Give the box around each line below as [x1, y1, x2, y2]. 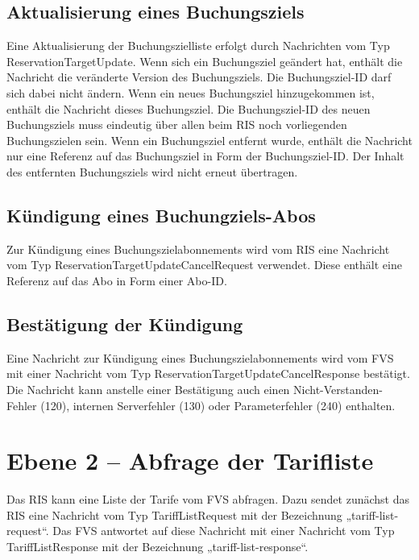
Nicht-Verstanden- [293, 380, 383, 397]
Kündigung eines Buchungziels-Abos [6, 202, 316, 227]
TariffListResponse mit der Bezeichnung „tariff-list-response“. [6, 538, 309, 555]
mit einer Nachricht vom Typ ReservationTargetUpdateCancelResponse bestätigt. [6, 365, 410, 382]
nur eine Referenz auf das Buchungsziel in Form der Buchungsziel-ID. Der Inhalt [6, 147, 404, 164]
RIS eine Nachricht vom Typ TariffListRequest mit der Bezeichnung [6, 506, 342, 523]
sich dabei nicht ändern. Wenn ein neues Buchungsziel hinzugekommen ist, [6, 84, 375, 101]
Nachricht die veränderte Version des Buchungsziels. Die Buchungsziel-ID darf [6, 68, 392, 85]
